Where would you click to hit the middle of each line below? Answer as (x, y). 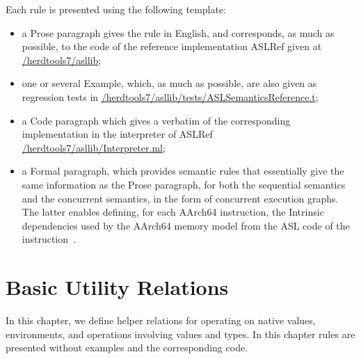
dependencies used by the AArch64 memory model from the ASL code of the (186, 225)
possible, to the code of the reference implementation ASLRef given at (172, 46)
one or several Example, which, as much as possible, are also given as (169, 83)
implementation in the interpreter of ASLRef (117, 134)
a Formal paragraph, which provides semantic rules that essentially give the (183, 171)
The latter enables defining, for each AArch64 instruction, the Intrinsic (173, 212)
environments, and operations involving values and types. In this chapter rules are (180, 334)
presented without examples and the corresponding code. (127, 348)
